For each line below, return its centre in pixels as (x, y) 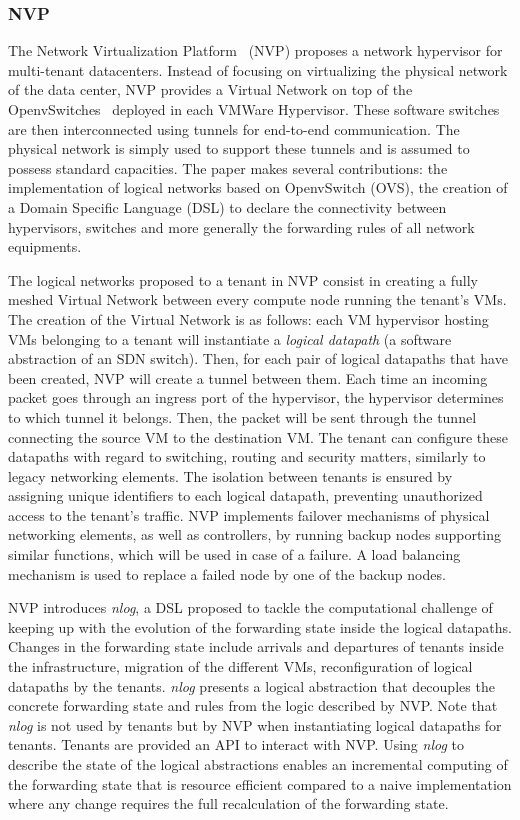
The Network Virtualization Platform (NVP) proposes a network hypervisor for (255, 50)
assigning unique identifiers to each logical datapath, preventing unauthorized (245, 495)
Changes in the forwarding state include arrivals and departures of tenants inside (256, 646)
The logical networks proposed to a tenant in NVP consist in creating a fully (243, 279)
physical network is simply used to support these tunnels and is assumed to (239, 148)
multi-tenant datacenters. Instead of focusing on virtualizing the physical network (258, 69)
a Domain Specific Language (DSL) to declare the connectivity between (227, 206)
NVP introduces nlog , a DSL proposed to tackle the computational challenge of (250, 607)
